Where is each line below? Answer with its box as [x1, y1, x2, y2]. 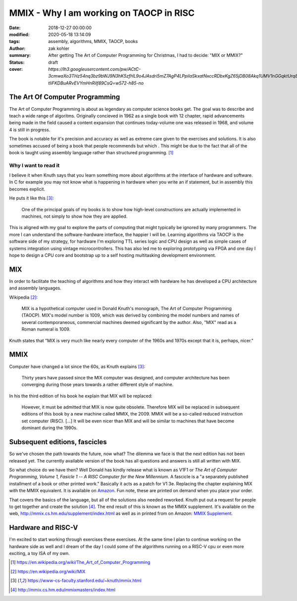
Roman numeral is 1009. [21, 326, 71, 332]
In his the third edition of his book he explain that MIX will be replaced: [9, 393, 153, 399]
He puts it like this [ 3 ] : [9, 195, 54, 201]
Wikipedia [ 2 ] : [9, 294, 38, 300]
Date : [9, 25, 21, 31]
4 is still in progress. [9, 127, 50, 133]
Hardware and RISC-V [9, 523, 78, 532]
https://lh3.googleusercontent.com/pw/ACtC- [48, 66, 141, 72]
